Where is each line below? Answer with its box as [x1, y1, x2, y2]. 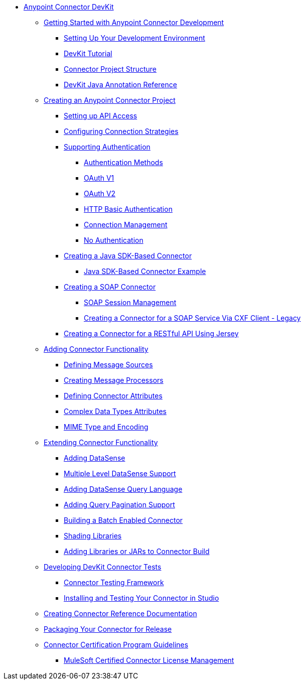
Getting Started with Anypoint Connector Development [44, 18, 224, 27]
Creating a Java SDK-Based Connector [64, 251, 192, 260]
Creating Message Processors [64, 376, 164, 384]
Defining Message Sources [64, 360, 153, 369]
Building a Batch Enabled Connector [64, 516, 183, 524]
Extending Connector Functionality [44, 438, 158, 447]
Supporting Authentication [64, 143, 150, 151]
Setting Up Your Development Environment [64, 34, 205, 42]
